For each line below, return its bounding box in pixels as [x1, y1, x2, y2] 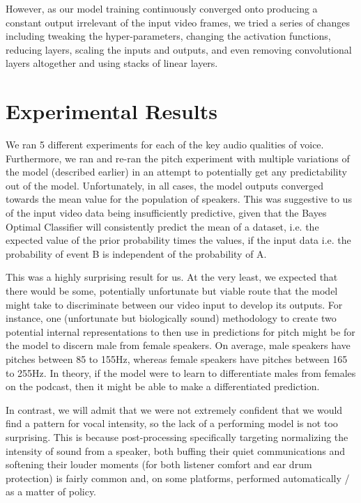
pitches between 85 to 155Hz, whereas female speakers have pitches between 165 [6, 352, 348, 366]
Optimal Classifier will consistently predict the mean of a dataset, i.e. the [6, 219, 319, 233]
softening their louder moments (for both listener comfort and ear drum [6, 457, 312, 472]
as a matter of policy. [6, 484, 97, 499]
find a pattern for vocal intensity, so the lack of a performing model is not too [6, 416, 338, 431]
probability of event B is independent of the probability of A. [6, 246, 267, 261]
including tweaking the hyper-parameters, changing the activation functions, [6, 29, 331, 43]
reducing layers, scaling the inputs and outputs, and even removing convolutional [6, 42, 352, 56]
